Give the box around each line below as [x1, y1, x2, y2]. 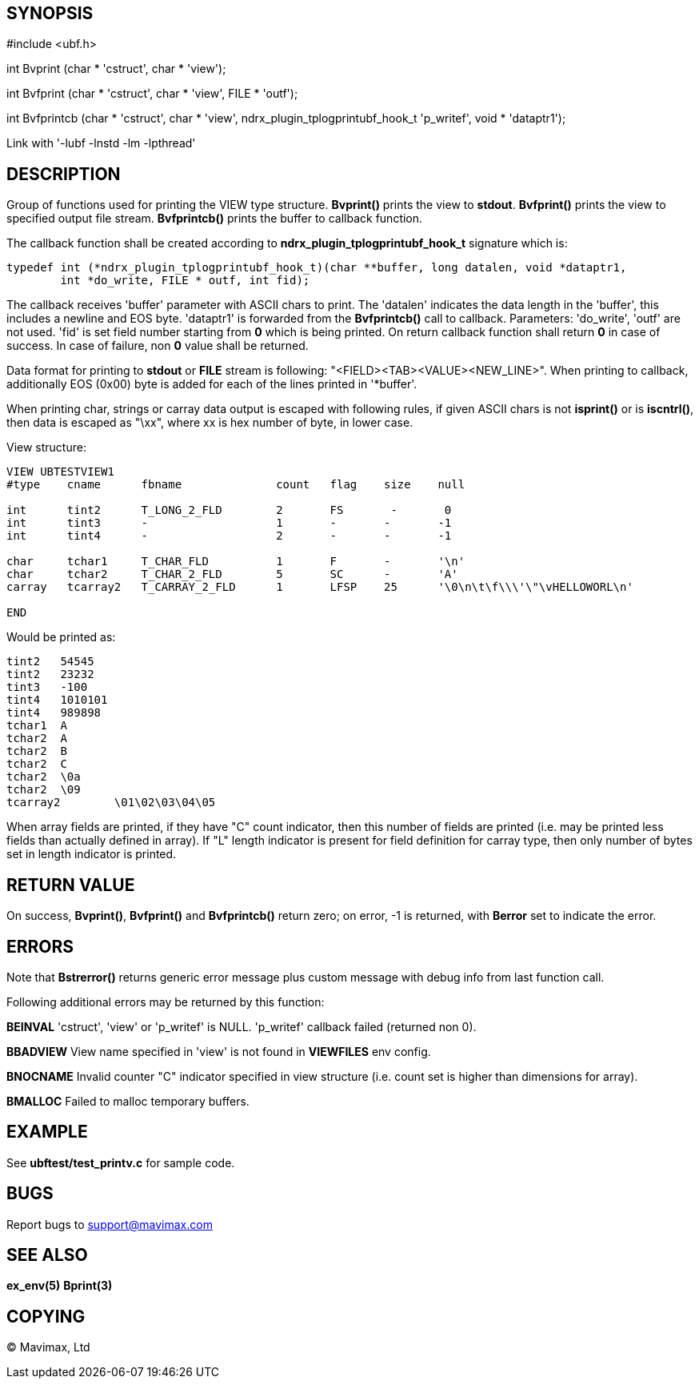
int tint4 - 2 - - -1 [6, 529, 452, 543]
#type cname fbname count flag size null [6, 478, 465, 492]
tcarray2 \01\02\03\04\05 [6, 796, 216, 809]
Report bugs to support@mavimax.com [6, 1217, 213, 1231]
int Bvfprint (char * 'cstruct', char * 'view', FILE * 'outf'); [6, 86, 298, 101]
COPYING [6, 1306, 86, 1327]
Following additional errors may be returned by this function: [6, 994, 325, 1009]
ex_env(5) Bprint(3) [6, 1279, 113, 1293]
